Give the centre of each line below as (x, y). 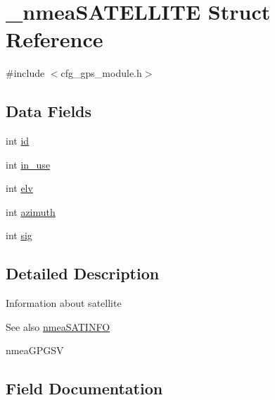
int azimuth (31, 211)
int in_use (28, 164)
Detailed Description (83, 273)
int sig (19, 235)
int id (18, 141)
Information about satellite (64, 303)
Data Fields (49, 111)
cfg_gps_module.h (101, 73)
